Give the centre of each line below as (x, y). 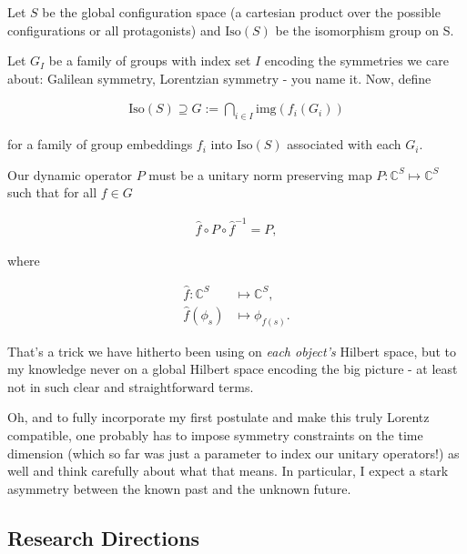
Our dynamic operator (70, 174)
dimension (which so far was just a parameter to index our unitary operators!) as (233, 453)
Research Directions (104, 537)
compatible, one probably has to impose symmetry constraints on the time (215, 435)
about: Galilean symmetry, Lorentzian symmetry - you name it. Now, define (219, 78)
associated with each (344, 144)
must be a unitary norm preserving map (260, 174)
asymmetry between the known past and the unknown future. (179, 488)
